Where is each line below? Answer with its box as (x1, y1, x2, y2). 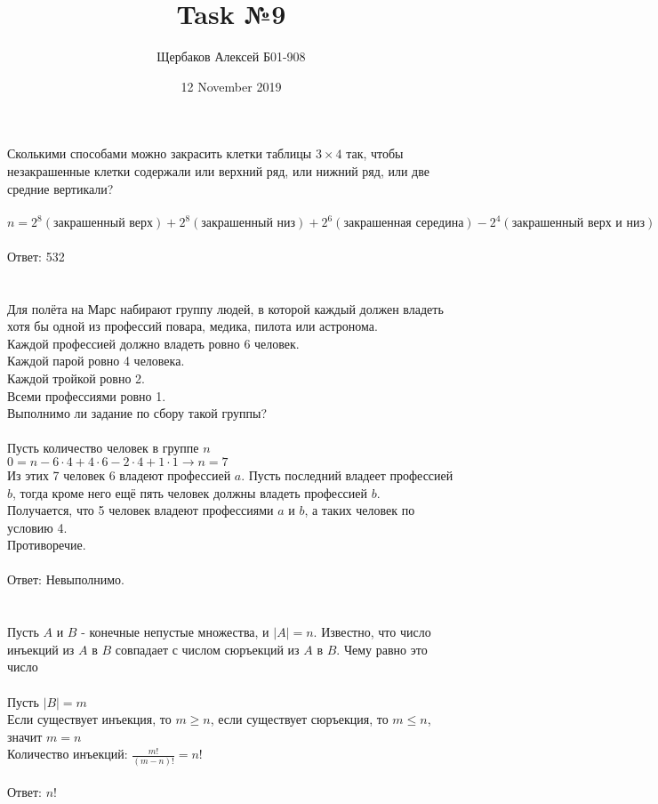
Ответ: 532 (7, 246, 65, 265)
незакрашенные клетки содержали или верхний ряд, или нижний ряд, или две (7, 161, 429, 180)
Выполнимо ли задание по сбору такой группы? (7, 404, 268, 422)
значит (7, 727, 43, 745)
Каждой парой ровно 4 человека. (7, 351, 185, 370)
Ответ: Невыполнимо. (7, 570, 125, 589)
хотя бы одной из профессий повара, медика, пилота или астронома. (7, 317, 378, 335)
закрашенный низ (201, 217, 296, 230)
